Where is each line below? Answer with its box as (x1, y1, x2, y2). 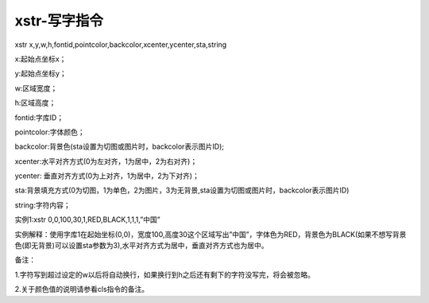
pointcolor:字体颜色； (14, 127, 85, 137)
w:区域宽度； (14, 84, 58, 93)
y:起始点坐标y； (14, 68, 67, 79)
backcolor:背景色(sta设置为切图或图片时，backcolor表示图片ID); (14, 142, 225, 151)
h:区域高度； (14, 98, 56, 107)
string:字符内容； (14, 200, 71, 210)
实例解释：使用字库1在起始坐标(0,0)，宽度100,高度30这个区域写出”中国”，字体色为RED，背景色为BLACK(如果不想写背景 (14, 229, 407, 239)
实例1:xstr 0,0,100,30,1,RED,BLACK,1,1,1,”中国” (14, 215, 160, 224)
